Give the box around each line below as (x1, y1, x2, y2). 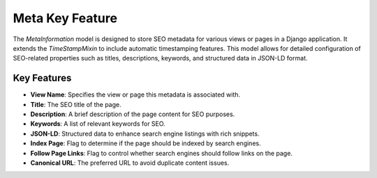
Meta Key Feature (13, 10, 118, 26)
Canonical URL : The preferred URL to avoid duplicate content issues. (30, 159, 230, 167)
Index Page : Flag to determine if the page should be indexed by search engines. (30, 139, 261, 147)
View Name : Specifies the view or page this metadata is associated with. (30, 90, 241, 99)
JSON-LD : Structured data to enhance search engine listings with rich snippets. (30, 129, 260, 138)
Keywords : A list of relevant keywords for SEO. (30, 120, 165, 128)
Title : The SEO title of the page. (30, 100, 121, 108)
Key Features (13, 72, 72, 84)
